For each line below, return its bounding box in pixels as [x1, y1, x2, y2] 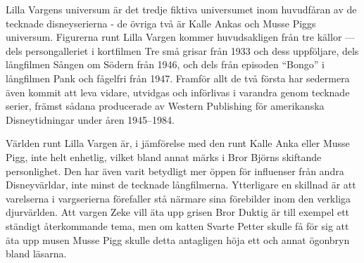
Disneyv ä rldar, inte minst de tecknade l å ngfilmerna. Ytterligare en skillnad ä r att [6, 177, 356, 192]
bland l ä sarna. [6, 246, 67, 261]
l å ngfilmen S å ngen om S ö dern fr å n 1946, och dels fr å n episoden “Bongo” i [6, 57, 325, 72]
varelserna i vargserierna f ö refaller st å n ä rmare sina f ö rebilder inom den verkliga [6, 191, 351, 205]
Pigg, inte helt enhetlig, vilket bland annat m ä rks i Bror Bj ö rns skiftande [6, 149, 322, 164]
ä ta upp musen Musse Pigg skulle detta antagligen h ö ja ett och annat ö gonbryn [6, 232, 350, 247]
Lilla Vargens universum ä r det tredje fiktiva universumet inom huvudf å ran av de [6, 2, 357, 16]
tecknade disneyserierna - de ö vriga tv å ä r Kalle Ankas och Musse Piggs [6, 15, 316, 30]
